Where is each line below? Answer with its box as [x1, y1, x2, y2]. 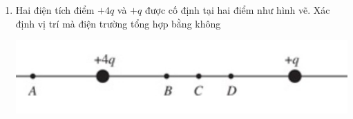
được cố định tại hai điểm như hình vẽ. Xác [144, 3, 330, 17]
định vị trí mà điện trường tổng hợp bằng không [15, 16, 221, 30]
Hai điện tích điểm [15, 3, 95, 17]
